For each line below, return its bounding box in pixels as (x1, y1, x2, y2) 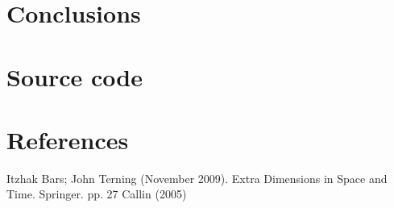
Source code (6, 60, 143, 93)
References (6, 123, 129, 156)
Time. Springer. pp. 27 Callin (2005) (6, 185, 187, 202)
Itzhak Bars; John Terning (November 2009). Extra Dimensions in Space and (6, 169, 388, 186)
